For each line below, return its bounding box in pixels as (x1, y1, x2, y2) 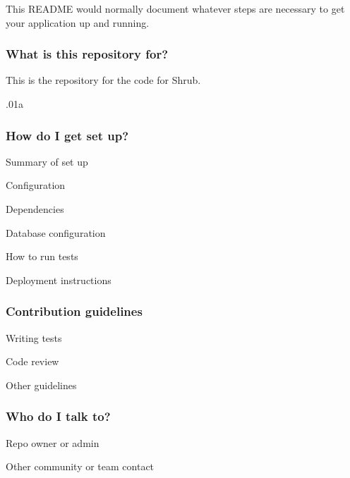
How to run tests (6, 249, 78, 264)
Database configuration (6, 225, 106, 240)
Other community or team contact (6, 459, 155, 474)
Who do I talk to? (6, 407, 111, 425)
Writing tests (6, 330, 62, 345)
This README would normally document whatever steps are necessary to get (6, 1, 345, 16)
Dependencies (6, 202, 64, 216)
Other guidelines (6, 377, 77, 392)
